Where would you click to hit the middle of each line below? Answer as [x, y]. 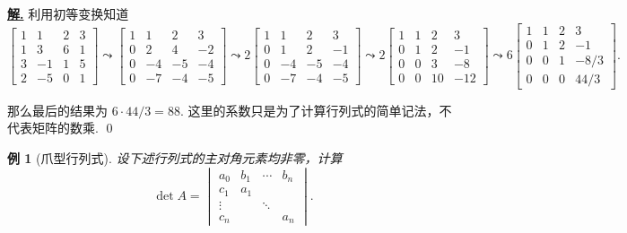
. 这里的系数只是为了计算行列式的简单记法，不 [316, 110]
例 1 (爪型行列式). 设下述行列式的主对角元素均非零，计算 [175, 157]
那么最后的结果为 [57, 110]
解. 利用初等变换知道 [68, 13]
